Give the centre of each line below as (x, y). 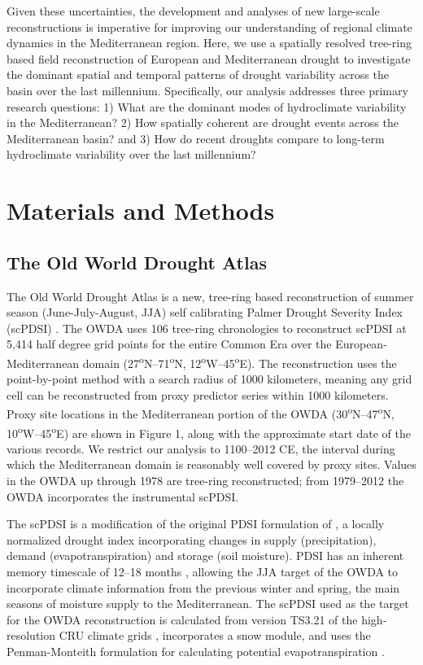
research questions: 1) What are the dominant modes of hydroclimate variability (207, 106)
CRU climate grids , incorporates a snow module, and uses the (215, 635)
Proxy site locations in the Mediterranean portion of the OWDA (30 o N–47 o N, (201, 412)
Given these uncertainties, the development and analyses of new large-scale (193, 11)
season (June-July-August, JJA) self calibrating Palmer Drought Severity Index (205, 312)
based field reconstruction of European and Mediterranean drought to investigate (209, 58)
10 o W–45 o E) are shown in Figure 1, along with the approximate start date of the (209, 431)
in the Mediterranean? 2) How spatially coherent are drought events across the (203, 122)
